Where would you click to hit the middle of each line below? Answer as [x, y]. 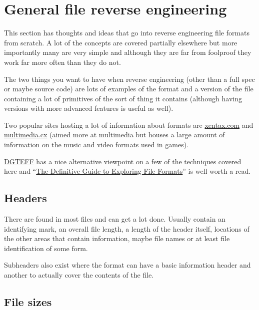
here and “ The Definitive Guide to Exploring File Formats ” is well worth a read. [127, 171]
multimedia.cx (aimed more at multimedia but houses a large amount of [114, 135]
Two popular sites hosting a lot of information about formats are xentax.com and [129, 125]
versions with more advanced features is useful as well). [89, 108]
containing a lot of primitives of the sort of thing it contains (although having [123, 98]
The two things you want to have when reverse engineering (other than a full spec [129, 79]
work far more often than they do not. [62, 62]
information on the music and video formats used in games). [96, 145]
